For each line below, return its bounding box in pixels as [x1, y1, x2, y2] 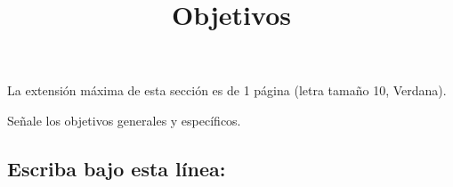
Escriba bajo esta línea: [7, 154, 226, 182]
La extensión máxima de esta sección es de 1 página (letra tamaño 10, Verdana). [7, 81, 447, 100]
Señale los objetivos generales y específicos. [7, 110, 241, 129]
